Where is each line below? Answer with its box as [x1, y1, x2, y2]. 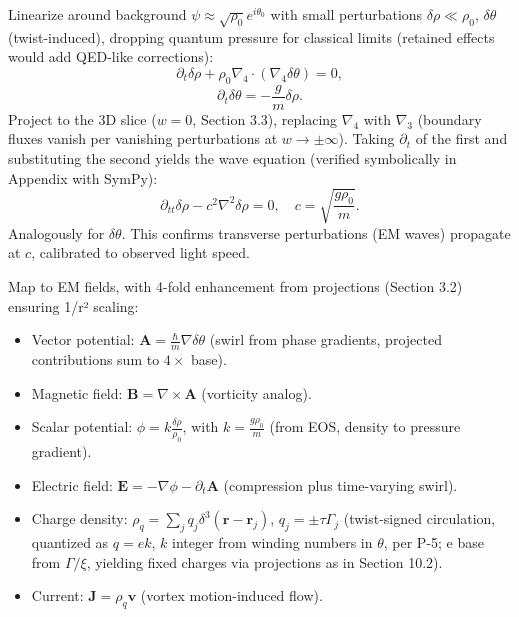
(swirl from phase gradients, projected [209, 329, 442, 350]
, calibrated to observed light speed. [31, 242, 250, 263]
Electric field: [31, 474, 113, 495]
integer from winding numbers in [172, 532, 373, 553]
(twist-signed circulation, [343, 508, 496, 529]
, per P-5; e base [383, 532, 485, 553]
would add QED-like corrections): [8, 46, 214, 67]
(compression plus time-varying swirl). [223, 474, 458, 495]
